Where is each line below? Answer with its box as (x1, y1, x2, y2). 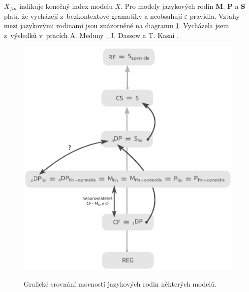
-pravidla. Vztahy (187, 10, 240, 21)
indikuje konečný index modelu (19, 1, 113, 11)
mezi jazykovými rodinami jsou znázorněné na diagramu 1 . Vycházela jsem (4, 20, 229, 31)
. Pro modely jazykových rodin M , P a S (121, 1, 246, 11)
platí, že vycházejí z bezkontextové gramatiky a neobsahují (4, 10, 182, 21)
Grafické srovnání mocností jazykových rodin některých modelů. (24, 279, 217, 289)
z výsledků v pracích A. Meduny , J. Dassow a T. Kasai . (4, 30, 179, 40)
